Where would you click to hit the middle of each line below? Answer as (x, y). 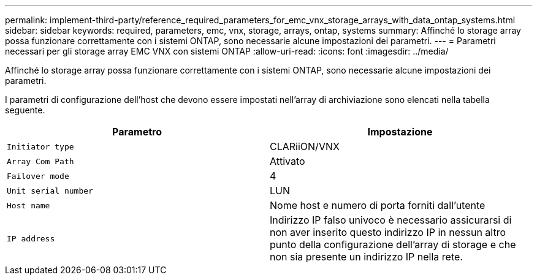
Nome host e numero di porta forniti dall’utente (378, 205)
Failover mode (38, 176)
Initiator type (40, 146)
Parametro (137, 132)
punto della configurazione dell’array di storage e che (393, 244)
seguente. (25, 110)
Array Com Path (40, 161)
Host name (29, 205)
